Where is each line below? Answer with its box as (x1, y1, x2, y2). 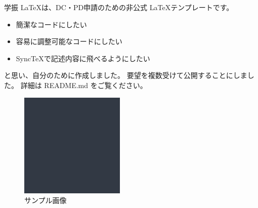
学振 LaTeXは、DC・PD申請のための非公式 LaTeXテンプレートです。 (4, 2, 234, 12)
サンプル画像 (24, 195, 67, 205)
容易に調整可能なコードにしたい (16, 36, 122, 47)
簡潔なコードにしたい (16, 19, 87, 29)
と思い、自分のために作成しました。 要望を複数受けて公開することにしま (4, 70, 247, 80)
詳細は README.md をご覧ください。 (20, 79, 147, 90)
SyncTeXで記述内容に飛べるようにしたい (16, 53, 150, 63)
